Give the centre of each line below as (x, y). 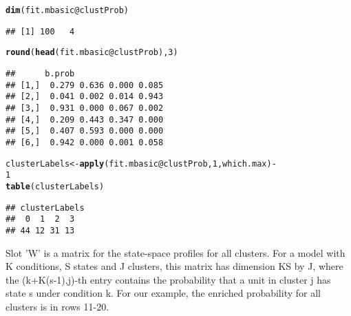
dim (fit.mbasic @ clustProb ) (67, 10)
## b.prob (40, 73)
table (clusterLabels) (55, 186)
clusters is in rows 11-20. (57, 306)
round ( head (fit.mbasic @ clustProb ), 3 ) (92, 53)
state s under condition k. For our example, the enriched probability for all (163, 293)
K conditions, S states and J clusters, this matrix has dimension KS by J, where (174, 266)
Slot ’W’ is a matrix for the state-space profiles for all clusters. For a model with (175, 252)
